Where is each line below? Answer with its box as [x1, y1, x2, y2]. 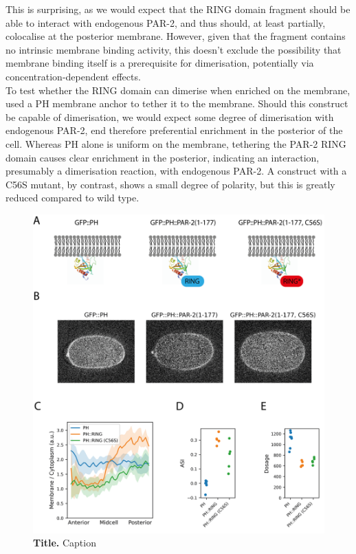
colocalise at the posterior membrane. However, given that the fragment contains [5, 29, 346, 43]
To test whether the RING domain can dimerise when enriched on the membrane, [5, 82, 351, 97]
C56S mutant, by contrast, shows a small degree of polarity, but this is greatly [5, 177, 335, 191]
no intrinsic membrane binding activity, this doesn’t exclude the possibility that [5, 42, 342, 56]
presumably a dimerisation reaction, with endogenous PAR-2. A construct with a [5, 164, 347, 178]
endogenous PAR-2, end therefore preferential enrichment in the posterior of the [5, 123, 343, 137]
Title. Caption [33, 535, 96, 550]
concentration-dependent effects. [5, 69, 141, 83]
